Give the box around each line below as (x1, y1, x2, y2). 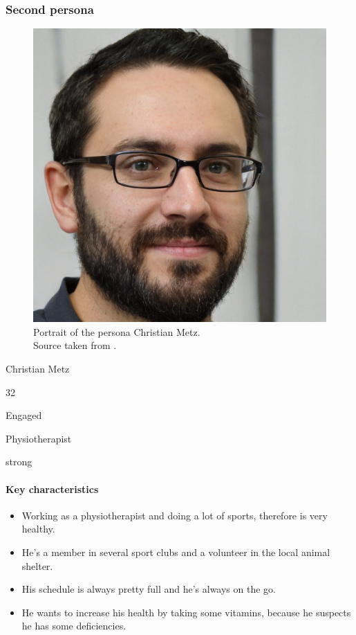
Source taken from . (33, 338, 117, 352)
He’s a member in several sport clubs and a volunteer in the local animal (21, 544, 330, 559)
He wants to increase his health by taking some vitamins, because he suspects (21, 605, 351, 619)
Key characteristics (6, 481, 99, 496)
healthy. (21, 521, 55, 536)
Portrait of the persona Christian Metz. (33, 324, 200, 339)
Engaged (6, 408, 42, 422)
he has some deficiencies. (21, 618, 127, 633)
